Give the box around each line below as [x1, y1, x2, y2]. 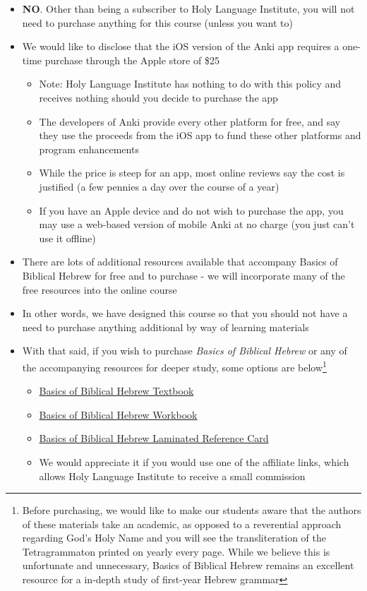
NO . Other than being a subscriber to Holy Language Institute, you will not [22, 1, 355, 16]
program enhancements [39, 141, 139, 156]
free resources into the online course [22, 282, 177, 297]
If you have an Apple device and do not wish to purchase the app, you [39, 203, 344, 217]
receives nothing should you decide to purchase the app [39, 90, 278, 105]
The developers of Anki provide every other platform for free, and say [39, 114, 341, 129]
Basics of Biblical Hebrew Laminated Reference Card [39, 431, 269, 446]
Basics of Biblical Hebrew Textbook [39, 383, 194, 398]
